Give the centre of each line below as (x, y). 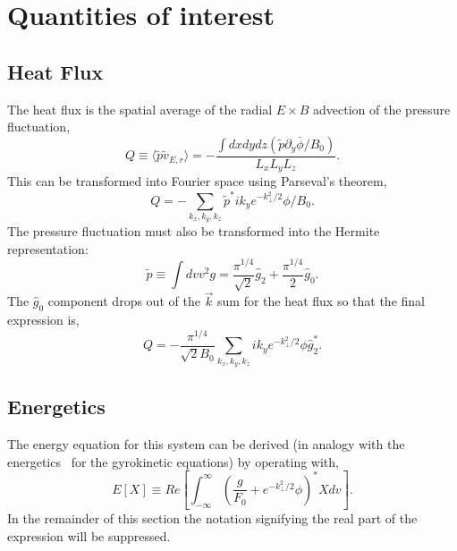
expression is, (43, 320)
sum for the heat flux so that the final (321, 301)
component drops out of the (124, 301)
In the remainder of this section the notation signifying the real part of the (212, 518)
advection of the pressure (382, 109)
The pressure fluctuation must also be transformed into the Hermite (194, 231)
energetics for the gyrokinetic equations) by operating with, (173, 461)
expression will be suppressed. (89, 535)
